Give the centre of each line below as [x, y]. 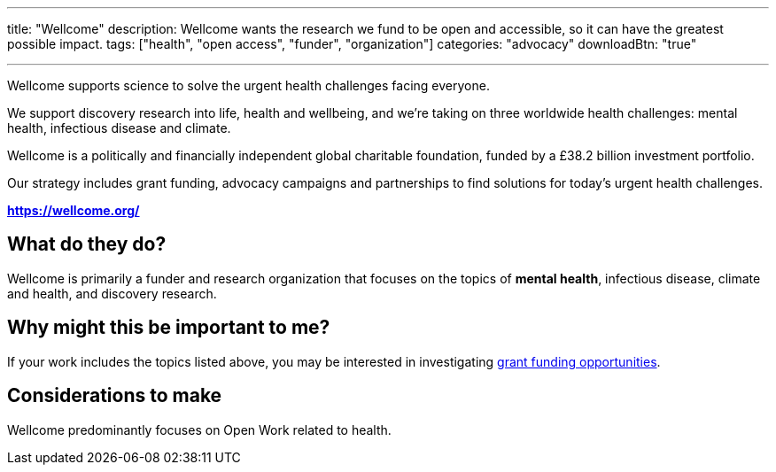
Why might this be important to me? [169, 328]
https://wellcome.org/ [74, 210]
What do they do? [87, 244]
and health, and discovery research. [112, 293]
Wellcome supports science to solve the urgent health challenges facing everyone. [248, 85]
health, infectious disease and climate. [119, 128]
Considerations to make [115, 396]
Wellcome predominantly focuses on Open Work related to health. [199, 429]
